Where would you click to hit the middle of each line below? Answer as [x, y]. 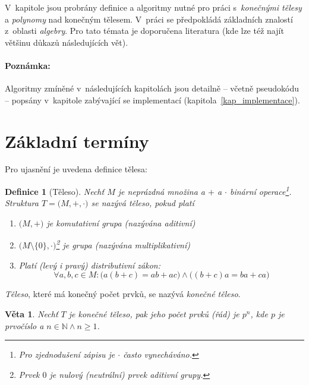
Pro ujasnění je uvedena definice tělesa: [76, 169]
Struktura [22, 203]
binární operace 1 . [261, 190]
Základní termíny [77, 141]
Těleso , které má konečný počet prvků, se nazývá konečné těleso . [123, 294]
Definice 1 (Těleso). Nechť [55, 191]
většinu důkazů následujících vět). [67, 42]
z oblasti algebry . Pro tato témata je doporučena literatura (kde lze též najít [144, 31]
